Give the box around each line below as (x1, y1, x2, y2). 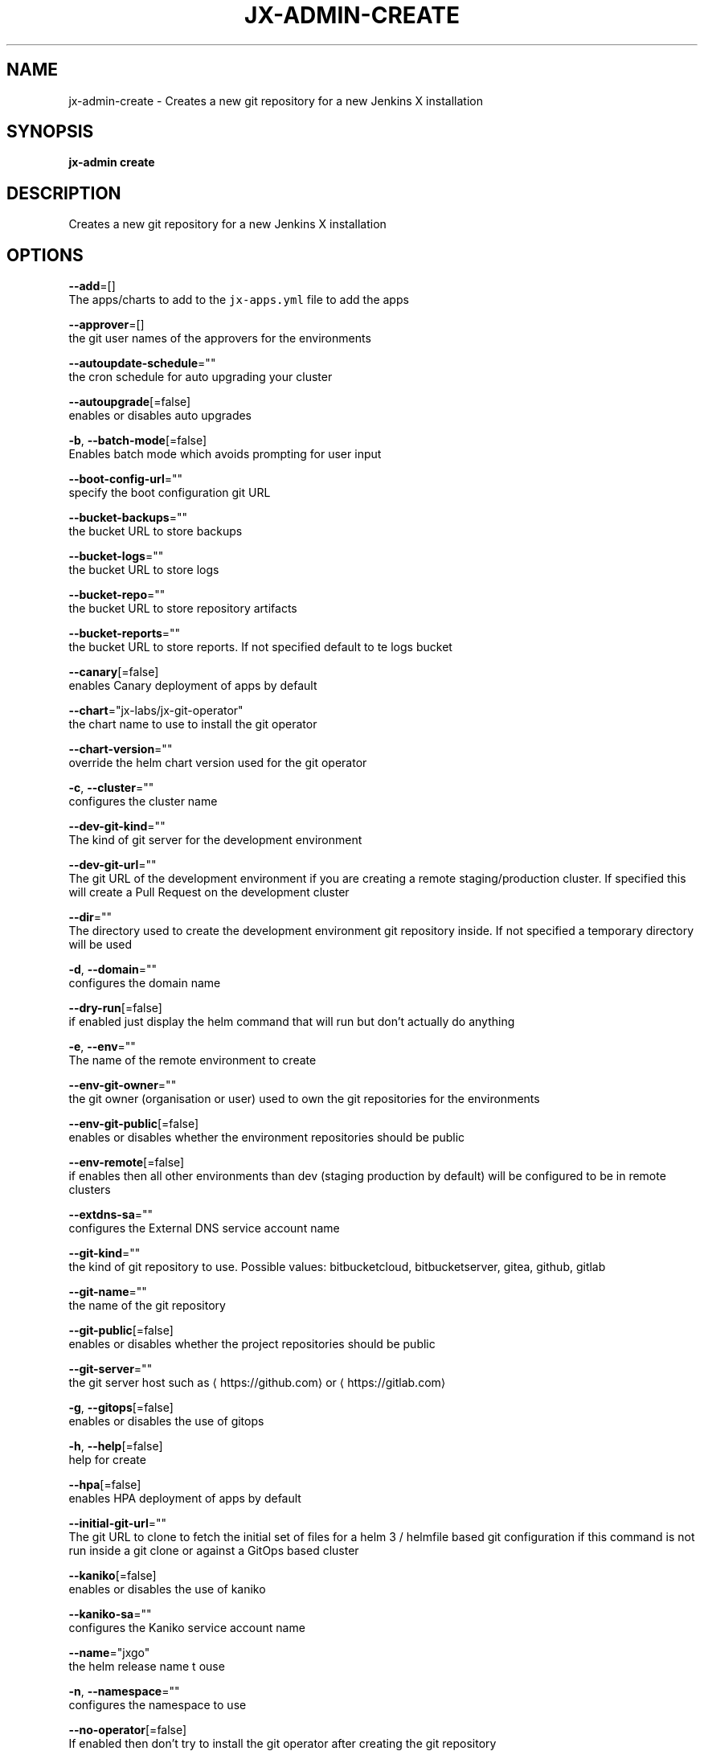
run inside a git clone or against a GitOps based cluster (68, 1544, 359, 1558)
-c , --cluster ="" (68, 781, 154, 795)
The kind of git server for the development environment (68, 833, 362, 847)
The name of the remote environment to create (68, 1053, 317, 1068)
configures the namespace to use (68, 1698, 247, 1712)
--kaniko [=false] (68, 1569, 157, 1583)
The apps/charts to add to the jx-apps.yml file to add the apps (68, 293, 409, 307)
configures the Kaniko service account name (68, 1621, 305, 1635)
